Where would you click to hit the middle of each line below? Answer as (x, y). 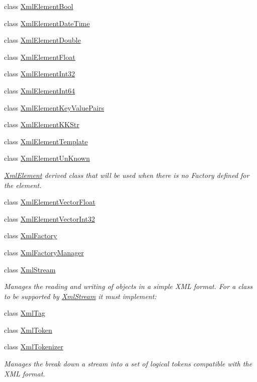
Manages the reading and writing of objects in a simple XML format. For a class (128, 286)
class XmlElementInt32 (40, 74)
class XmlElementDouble (42, 40)
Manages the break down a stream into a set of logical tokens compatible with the (128, 364)
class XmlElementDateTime (47, 23)
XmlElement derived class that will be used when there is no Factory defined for (127, 175)
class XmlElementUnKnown (47, 158)
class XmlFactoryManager (44, 252)
